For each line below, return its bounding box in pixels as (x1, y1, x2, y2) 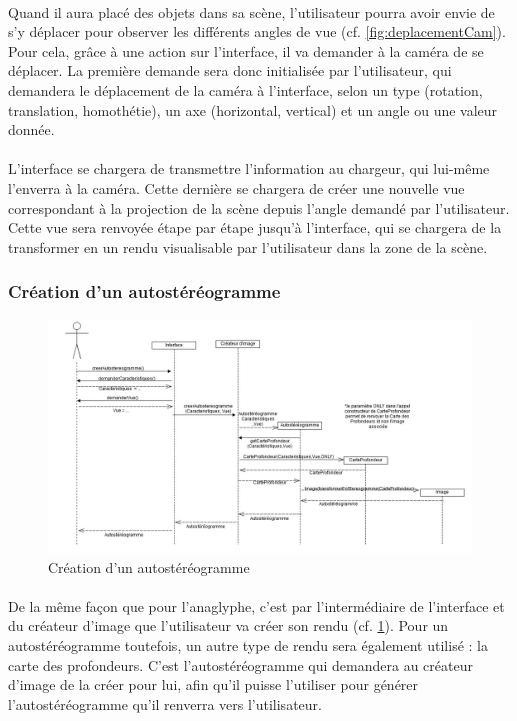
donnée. (8, 119, 55, 140)
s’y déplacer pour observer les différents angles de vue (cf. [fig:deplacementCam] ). (8, 21, 506, 42)
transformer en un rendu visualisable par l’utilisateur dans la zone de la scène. (8, 236, 488, 257)
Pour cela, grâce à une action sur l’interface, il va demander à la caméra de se (8, 40, 484, 61)
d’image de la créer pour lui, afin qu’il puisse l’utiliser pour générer (8, 674, 419, 695)
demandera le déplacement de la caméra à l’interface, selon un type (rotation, (8, 79, 483, 100)
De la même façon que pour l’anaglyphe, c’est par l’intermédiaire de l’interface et (8, 595, 505, 616)
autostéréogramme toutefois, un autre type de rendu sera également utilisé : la (8, 635, 488, 656)
